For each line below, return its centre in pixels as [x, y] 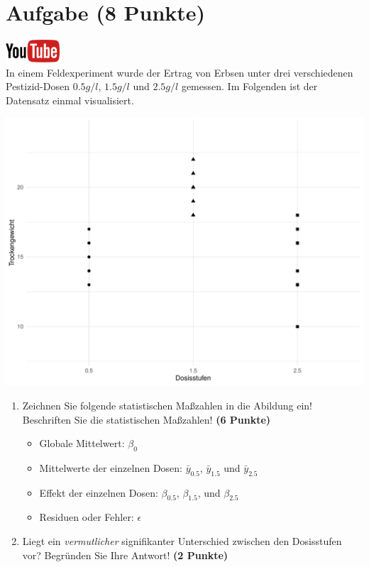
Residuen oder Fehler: [87, 517]
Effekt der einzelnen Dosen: [99, 492]
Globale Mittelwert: [82, 443]
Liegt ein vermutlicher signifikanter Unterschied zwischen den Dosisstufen [182, 541]
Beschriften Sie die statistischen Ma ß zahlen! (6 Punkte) [147, 419]
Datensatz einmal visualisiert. [70, 100]
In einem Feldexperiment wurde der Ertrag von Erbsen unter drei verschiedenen [180, 72]
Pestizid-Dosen [38, 86]
